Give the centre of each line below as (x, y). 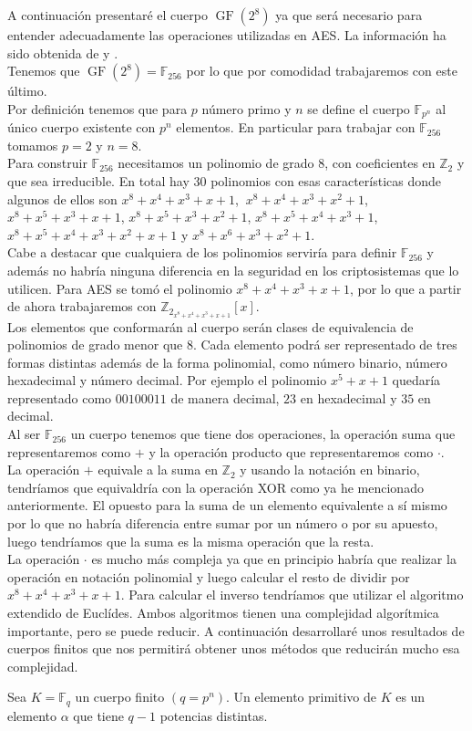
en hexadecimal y (349, 397)
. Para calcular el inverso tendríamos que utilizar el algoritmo (292, 595)
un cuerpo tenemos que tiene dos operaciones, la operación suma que (263, 434)
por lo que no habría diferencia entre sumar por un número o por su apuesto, (223, 523)
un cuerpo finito (120, 697)
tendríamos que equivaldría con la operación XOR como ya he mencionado (215, 487)
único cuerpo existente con (82, 127)
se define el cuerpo (359, 108)
